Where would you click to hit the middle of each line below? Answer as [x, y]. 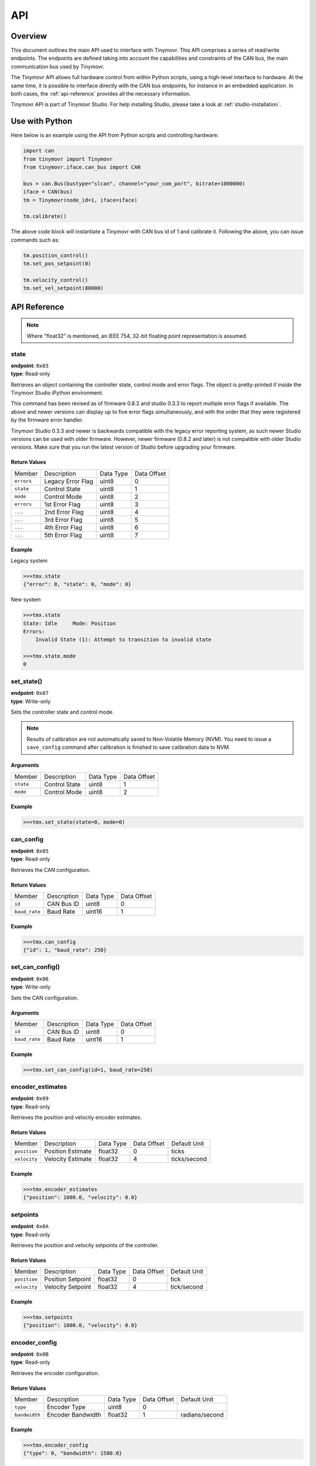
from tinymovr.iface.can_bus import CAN [82, 167]
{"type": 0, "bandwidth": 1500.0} [73, 1453]
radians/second [202, 1415]
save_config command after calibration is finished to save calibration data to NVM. [128, 747]
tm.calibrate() [45, 216]
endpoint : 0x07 [30, 693]
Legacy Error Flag [69, 481]
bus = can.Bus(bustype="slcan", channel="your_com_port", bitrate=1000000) [134, 184]
